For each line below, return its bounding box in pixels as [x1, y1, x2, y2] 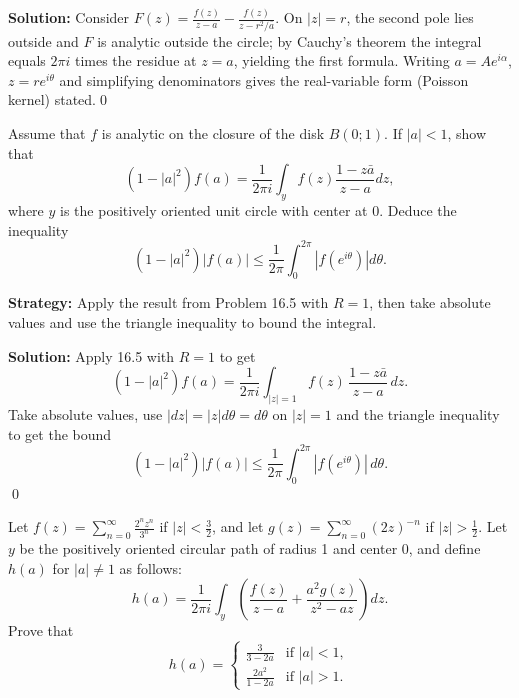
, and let [212, 516, 264, 537]
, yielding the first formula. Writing [233, 50, 450, 71]
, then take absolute [369, 292, 491, 313]
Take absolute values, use [8, 404, 163, 425]
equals [8, 50, 46, 71]
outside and [8, 30, 79, 51]
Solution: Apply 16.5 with [8, 345, 175, 366]
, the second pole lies [346, 7, 474, 28]
